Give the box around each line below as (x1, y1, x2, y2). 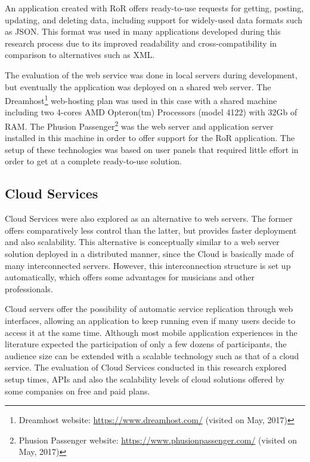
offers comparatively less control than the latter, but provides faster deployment (5, 224, 297, 236)
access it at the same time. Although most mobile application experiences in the (5, 326, 297, 338)
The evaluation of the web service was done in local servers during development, (5, 68, 297, 81)
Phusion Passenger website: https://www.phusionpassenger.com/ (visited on (18, 433, 297, 446)
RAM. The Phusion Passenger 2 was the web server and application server (5, 118, 274, 132)
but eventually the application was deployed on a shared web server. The (5, 80, 271, 93)
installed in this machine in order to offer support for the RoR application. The (5, 131, 295, 144)
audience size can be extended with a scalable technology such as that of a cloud (5, 349, 299, 362)
